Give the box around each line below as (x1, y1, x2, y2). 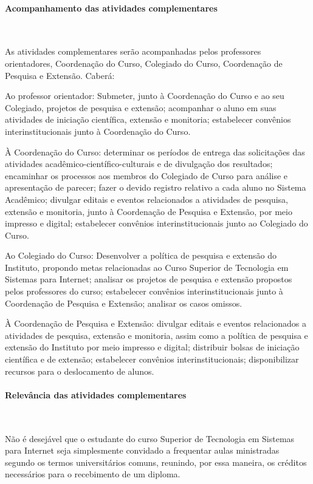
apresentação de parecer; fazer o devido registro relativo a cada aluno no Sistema (5, 181, 306, 194)
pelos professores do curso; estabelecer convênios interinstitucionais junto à (5, 285, 283, 298)
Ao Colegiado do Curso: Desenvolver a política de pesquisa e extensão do (5, 249, 277, 262)
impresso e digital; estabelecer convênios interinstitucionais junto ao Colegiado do (5, 217, 308, 230)
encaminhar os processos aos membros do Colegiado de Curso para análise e (5, 169, 288, 182)
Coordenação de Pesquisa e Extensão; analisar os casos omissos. (5, 296, 242, 309)
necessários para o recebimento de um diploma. (5, 468, 181, 480)
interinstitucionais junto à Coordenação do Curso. (5, 124, 191, 137)
